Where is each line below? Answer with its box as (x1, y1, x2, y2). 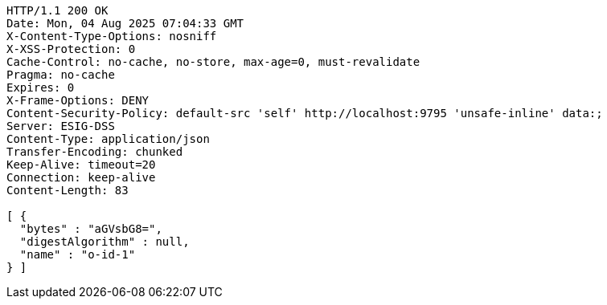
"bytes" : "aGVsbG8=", (19, 222, 162, 235)
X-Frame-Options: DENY (6, 94, 150, 107)
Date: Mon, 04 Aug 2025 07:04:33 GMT (6, 17, 244, 30)
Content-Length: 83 (6, 184, 129, 197)
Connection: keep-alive (6, 171, 156, 184)
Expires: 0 (6, 81, 75, 94)
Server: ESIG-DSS (6, 120, 115, 132)
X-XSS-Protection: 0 (6, 43, 136, 55)
